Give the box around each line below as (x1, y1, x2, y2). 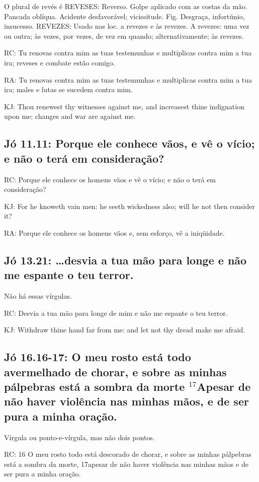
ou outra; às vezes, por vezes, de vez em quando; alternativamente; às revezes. (4, 30, 244, 41)
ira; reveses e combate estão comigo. (4, 57, 115, 67)
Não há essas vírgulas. (4, 291, 72, 301)
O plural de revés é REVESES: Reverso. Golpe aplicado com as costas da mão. (4, 1, 247, 11)
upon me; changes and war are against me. (4, 111, 136, 121)
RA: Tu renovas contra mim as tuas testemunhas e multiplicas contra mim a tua (4, 74, 252, 85)
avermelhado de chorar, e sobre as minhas (4, 364, 227, 379)
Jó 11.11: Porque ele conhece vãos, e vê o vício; (4, 135, 255, 151)
